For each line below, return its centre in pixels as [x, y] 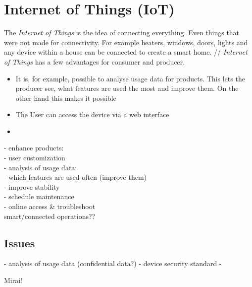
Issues [20, 243]
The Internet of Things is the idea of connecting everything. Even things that [122, 33]
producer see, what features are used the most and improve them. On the [127, 88]
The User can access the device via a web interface [92, 114]
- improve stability [32, 186]
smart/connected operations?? [50, 216]
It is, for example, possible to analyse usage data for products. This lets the [130, 78]
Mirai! [13, 280]
